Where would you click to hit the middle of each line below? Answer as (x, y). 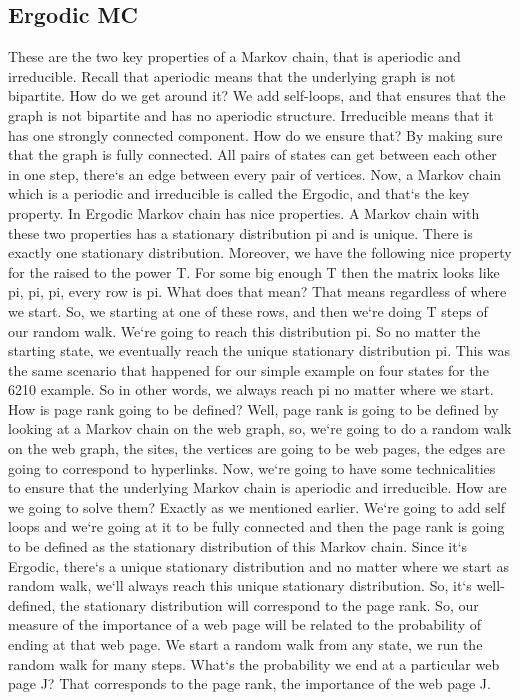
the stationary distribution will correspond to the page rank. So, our (269, 604)
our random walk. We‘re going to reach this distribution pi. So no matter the (244, 330)
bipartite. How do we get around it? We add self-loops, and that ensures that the (257, 95)
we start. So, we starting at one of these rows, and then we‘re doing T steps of (248, 310)
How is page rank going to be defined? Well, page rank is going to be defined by (253, 408)
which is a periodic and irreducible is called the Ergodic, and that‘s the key (239, 193)
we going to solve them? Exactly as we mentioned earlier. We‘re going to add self (257, 506)
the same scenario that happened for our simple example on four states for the (248, 369)
